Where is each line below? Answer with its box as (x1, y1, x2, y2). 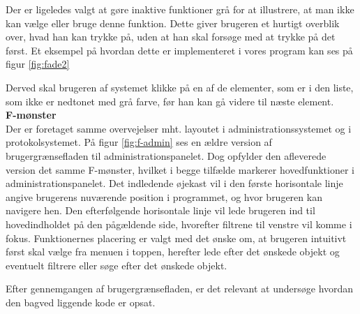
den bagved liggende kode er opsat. (6, 294, 156, 309)
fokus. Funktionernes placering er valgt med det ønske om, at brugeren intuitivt (6, 230, 347, 245)
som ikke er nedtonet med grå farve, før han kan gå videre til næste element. (6, 94, 334, 108)
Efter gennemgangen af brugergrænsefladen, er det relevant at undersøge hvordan (6, 281, 354, 296)
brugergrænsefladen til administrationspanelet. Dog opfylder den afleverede (6, 148, 327, 163)
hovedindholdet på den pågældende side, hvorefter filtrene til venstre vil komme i (6, 216, 352, 231)
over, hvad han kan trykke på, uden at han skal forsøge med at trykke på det (6, 29, 336, 44)
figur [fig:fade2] (6, 57, 70, 71)
